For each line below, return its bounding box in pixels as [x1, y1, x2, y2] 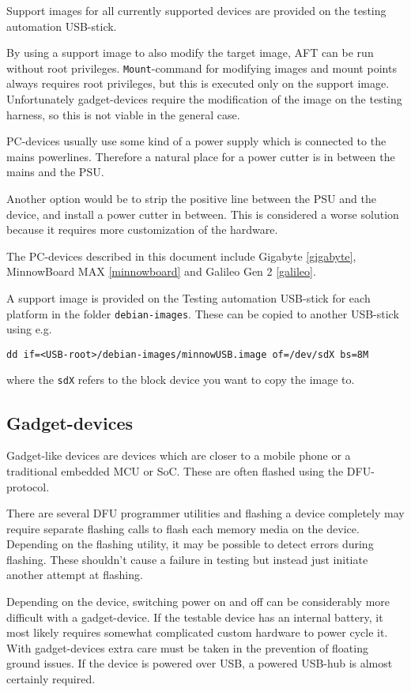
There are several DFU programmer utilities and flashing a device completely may [6, 505, 405, 521]
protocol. [6, 478, 50, 495]
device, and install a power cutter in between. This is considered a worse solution [6, 205, 399, 222]
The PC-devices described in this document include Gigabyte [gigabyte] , [6, 247, 356, 264]
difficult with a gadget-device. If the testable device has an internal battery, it [6, 608, 383, 625]
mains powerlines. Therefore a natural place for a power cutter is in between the [6, 148, 395, 164]
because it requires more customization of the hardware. [6, 221, 278, 238]
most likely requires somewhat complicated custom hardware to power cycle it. [6, 624, 388, 641]
